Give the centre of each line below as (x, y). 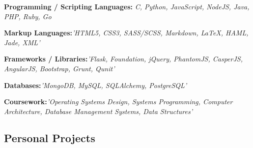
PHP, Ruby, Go (28, 16)
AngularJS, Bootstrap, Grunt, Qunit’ (59, 68)
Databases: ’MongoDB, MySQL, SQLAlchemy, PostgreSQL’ (96, 85)
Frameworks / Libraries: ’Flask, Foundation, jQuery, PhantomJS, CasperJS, (123, 59)
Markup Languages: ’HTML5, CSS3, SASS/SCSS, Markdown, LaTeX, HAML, (126, 33)
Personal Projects (50, 137)
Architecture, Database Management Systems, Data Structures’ (98, 111)
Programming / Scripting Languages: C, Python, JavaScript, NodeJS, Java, (127, 6)
